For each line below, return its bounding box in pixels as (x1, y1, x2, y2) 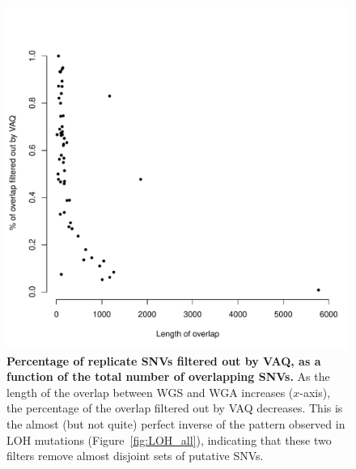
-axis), (299, 383, 331, 400)
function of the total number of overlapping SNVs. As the (6, 368, 330, 385)
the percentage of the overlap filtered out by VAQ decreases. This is (6, 399, 343, 416)
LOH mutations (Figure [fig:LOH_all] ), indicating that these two (6, 431, 332, 448)
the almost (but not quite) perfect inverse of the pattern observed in (6, 415, 345, 432)
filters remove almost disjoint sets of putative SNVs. (6, 447, 264, 464)
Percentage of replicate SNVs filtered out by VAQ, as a (6, 352, 321, 369)
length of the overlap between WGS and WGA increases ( (6, 383, 294, 400)
